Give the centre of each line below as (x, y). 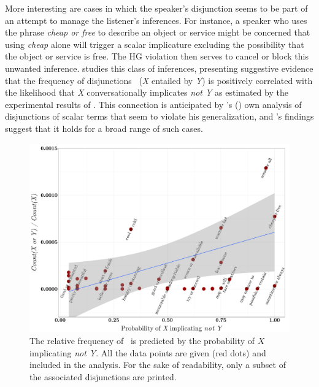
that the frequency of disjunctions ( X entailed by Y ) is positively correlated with (159, 80)
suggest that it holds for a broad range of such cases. (104, 128)
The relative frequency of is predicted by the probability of (142, 341)
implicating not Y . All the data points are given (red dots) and (148, 352)
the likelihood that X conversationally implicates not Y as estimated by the (147, 92)
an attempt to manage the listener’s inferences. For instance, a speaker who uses (156, 20)
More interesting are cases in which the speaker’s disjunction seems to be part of (156, 8)
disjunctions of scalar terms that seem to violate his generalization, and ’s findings (159, 116)
